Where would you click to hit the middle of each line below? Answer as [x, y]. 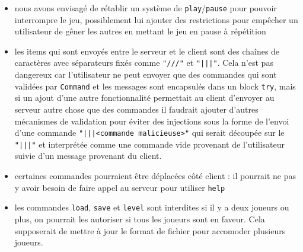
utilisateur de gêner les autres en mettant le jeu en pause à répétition [140, 31]
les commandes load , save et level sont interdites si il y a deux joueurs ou [152, 207]
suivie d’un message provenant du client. [88, 156]
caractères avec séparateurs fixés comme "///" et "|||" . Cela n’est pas [144, 63]
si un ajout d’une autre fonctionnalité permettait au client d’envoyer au [144, 98]
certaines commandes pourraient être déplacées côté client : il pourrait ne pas [155, 176]
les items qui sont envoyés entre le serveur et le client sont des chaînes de [147, 51]
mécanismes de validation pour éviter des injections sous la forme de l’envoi [152, 121]
